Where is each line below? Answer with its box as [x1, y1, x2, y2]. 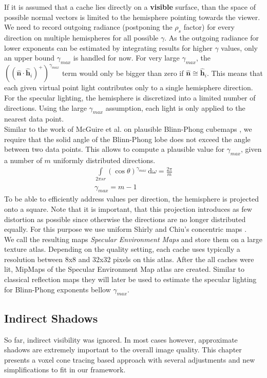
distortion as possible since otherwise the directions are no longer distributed [4, 213, 246, 224]
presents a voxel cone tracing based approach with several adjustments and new [4, 354, 255, 365]
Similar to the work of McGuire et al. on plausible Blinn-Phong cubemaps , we [4, 124, 252, 134]
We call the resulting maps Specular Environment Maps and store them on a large [4, 233, 262, 244]
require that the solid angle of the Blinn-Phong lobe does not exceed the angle [4, 133, 251, 144]
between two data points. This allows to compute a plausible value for [4, 144, 224, 154]
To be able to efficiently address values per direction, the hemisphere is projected [4, 193, 259, 204]
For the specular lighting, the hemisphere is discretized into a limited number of [4, 92, 256, 103]
